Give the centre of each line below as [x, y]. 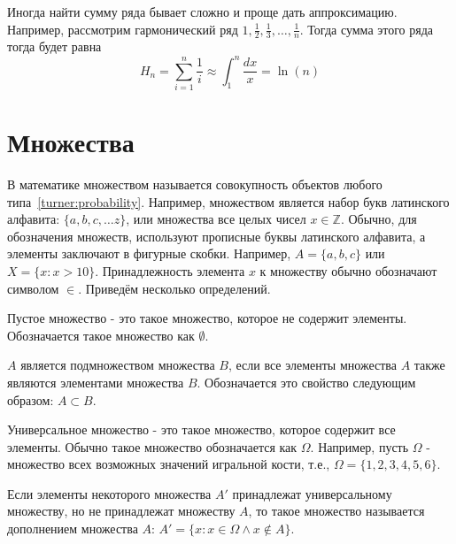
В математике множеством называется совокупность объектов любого [195, 184]
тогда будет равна [54, 46]
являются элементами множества [96, 382]
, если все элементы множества [312, 365]
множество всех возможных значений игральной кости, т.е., [169, 464]
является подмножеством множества [118, 365]
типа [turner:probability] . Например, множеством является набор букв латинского [228, 201]
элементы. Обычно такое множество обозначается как [152, 446]
